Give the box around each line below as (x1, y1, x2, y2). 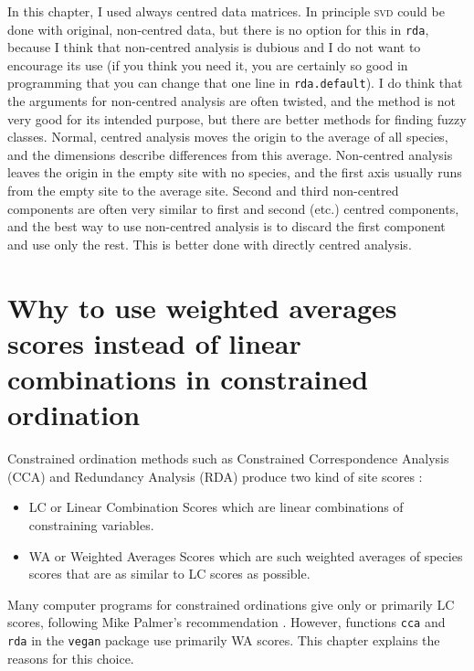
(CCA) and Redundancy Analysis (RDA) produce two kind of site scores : (7, 466, 423, 485)
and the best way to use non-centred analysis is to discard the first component (7, 217, 446, 236)
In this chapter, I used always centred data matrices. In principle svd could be (7, 2, 445, 20)
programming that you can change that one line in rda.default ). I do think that (7, 73, 463, 92)
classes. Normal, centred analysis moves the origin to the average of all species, (7, 127, 448, 146)
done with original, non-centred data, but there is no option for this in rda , (7, 19, 429, 38)
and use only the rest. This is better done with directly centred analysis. (7, 234, 412, 253)
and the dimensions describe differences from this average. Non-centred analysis (7, 144, 453, 164)
